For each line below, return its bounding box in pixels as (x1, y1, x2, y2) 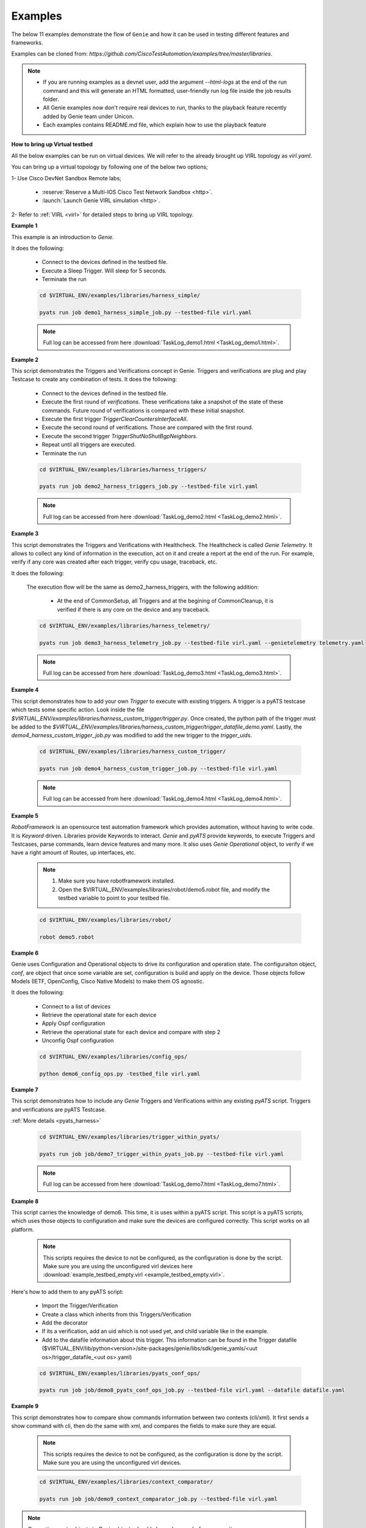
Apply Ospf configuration (41, 1019, 106, 1027)
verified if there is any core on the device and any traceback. (57, 606, 210, 613)
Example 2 (11, 356, 39, 363)
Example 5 (11, 812, 39, 819)
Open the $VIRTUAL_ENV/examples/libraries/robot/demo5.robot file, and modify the (58, 886, 270, 893)
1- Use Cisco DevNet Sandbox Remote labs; (11, 174, 121, 182)
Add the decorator (41, 1319, 88, 1326)
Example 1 (11, 222, 38, 229)
